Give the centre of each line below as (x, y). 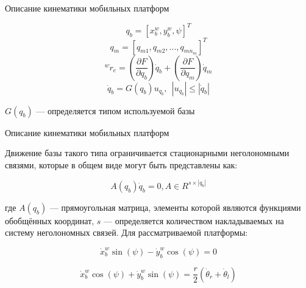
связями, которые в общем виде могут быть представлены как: (121, 164)
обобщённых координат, (50, 220)
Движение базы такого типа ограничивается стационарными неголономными (147, 153)
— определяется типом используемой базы (116, 110)
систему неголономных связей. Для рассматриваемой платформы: (126, 232)
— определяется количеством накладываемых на (194, 220)
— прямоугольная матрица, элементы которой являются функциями (175, 207)
